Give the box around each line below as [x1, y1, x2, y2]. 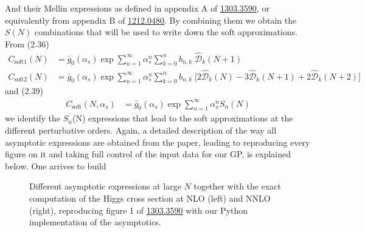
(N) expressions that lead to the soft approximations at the [72, 112, 293, 125]
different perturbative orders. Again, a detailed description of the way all [5, 123, 277, 136]
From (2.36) [5, 37, 49, 50]
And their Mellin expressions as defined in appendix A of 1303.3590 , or [5, 2, 269, 14]
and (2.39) [5, 84, 44, 97]
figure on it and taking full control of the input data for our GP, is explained [5, 148, 291, 160]
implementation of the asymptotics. [29, 216, 161, 228]
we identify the [5, 112, 60, 125]
